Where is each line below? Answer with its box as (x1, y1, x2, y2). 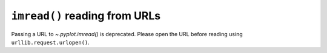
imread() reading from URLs (11, 9, 161, 22)
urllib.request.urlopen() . (11, 39, 90, 46)
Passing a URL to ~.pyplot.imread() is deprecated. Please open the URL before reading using (11, 30, 243, 37)
